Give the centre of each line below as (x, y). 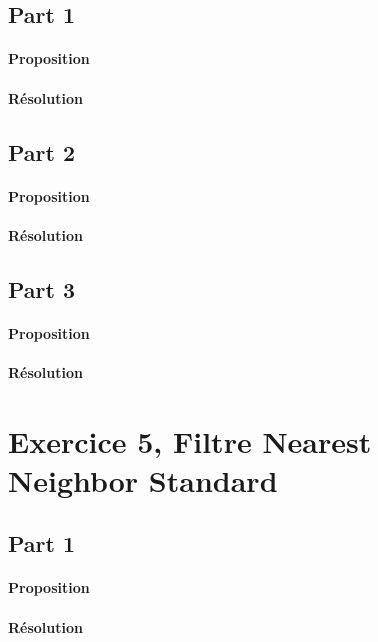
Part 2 (42, 151)
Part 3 (42, 288)
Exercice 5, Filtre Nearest (190, 440)
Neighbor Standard (143, 479)
